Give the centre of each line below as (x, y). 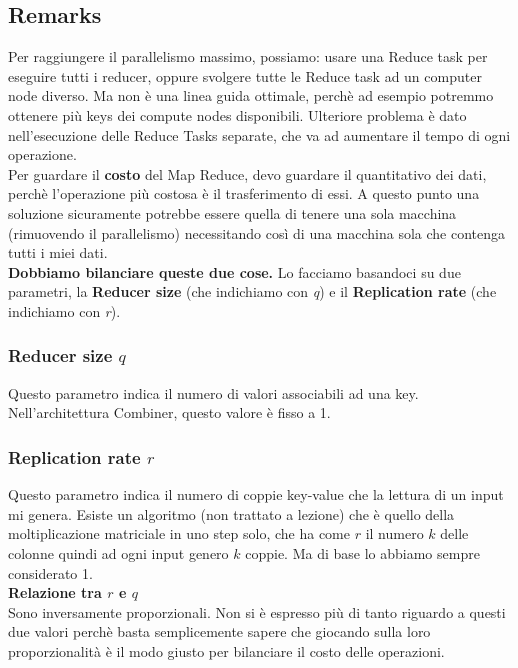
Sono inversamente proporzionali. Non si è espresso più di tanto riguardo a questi (257, 611)
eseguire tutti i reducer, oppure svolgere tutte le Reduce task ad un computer (245, 75)
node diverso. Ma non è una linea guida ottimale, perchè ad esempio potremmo (251, 95)
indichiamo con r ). (64, 310)
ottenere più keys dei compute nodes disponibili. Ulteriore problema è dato (237, 114)
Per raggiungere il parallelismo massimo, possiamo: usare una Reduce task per (248, 56)
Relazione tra (55, 592)
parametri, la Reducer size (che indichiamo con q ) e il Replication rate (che (252, 291)
